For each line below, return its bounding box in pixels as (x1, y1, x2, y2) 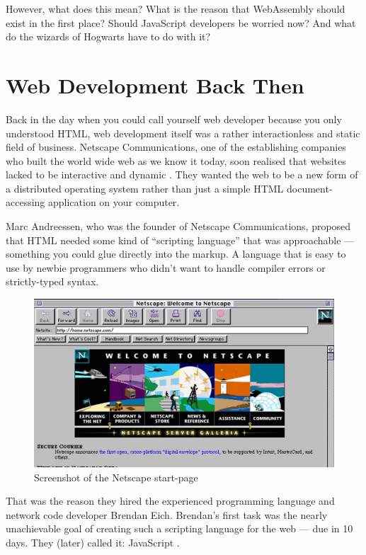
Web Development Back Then (6, 70, 304, 99)
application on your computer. (48, 195, 180, 210)
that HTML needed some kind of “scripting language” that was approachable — (6, 232, 355, 247)
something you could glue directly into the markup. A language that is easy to (6, 246, 346, 261)
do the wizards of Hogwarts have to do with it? (6, 29, 211, 44)
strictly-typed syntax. (6, 274, 99, 289)
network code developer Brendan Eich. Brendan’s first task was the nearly (6, 507, 328, 522)
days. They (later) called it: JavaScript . (6, 535, 180, 550)
